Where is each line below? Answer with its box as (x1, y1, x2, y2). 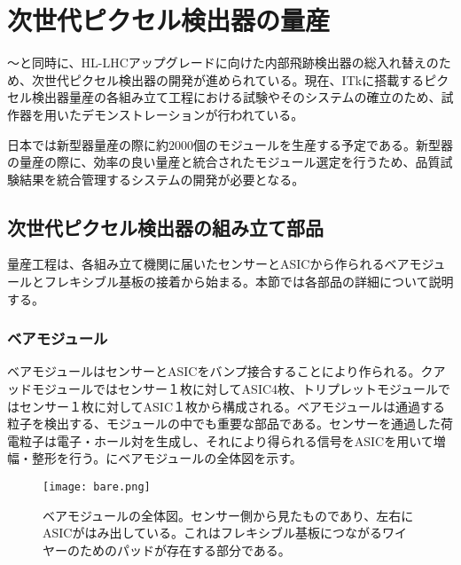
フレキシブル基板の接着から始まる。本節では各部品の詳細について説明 (43, 272, 454, 291)
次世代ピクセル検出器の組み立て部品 (7, 213, 324, 240)
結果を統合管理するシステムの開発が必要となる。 (19, 169, 305, 188)
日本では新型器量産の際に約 (7, 135, 168, 153)
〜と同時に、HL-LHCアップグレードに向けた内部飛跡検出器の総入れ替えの (7, 53, 439, 72)
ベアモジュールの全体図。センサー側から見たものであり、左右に (43, 506, 414, 524)
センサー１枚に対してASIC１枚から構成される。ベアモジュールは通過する (19, 396, 446, 415)
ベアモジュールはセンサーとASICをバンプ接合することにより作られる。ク (7, 362, 434, 381)
